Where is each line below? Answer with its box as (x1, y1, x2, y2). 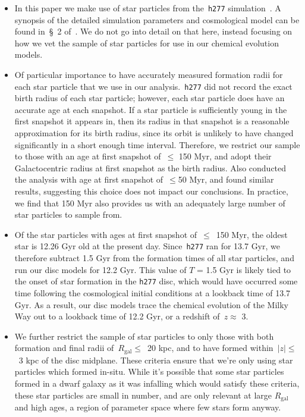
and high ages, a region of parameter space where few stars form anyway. (14, 400, 281, 413)
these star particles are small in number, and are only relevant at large (14, 388, 272, 401)
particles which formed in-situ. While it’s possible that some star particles (14, 365, 284, 378)
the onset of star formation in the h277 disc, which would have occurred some (14, 275, 298, 287)
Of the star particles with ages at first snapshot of (14, 228, 197, 240)
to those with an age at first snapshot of (14, 150, 161, 162)
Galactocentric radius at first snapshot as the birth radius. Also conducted (14, 161, 287, 174)
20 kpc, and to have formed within (147, 341, 273, 354)
